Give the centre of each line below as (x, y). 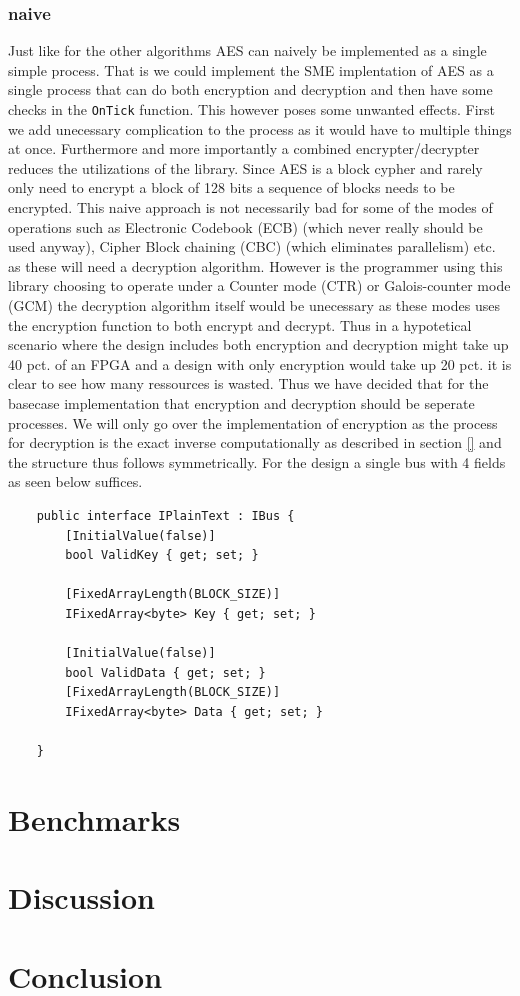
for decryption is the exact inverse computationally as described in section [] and (255, 442)
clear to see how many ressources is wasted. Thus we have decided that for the (248, 383)
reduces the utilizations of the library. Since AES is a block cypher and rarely (245, 167)
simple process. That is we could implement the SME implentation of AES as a (251, 69)
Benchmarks (94, 818)
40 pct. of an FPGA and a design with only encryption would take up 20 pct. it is (260, 363)
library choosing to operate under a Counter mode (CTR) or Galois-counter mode (259, 285)
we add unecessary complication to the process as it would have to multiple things (260, 128)
